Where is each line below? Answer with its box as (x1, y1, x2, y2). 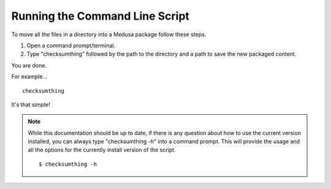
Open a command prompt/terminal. (26, 42, 116, 49)
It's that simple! (11, 101, 50, 108)
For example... (11, 73, 48, 80)
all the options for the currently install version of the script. (28, 146, 176, 153)
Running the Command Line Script (11, 9, 190, 23)
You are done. (11, 61, 47, 69)
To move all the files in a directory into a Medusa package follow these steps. (11, 31, 207, 38)
